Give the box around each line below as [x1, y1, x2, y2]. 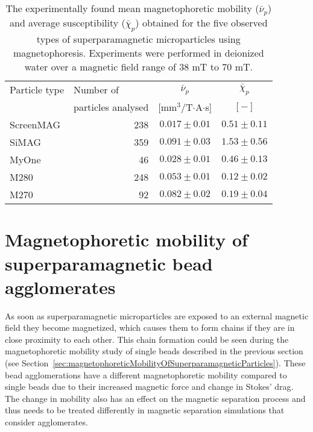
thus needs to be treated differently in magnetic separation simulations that [5, 404, 285, 416]
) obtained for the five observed [135, 15, 268, 30]
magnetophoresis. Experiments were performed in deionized [13, 46, 264, 60]
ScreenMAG [10, 117, 61, 132]
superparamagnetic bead [5, 251, 213, 275]
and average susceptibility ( [9, 15, 125, 30]
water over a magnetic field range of [24, 60, 176, 74]
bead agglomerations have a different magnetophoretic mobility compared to [5, 368, 287, 381]
